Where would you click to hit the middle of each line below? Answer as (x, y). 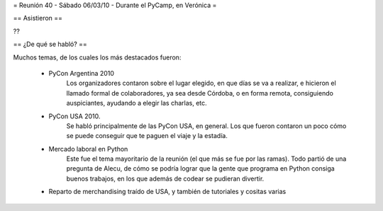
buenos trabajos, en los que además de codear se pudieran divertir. (165, 178)
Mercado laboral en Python (88, 149)
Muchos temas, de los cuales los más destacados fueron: (97, 57)
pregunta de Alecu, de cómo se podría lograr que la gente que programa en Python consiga (200, 169)
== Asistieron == (38, 18)
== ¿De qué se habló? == (50, 44)
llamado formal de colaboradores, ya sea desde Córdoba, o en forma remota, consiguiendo (200, 93)
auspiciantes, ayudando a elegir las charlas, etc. (137, 103)
